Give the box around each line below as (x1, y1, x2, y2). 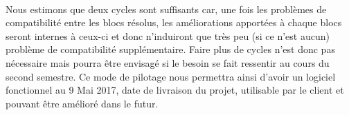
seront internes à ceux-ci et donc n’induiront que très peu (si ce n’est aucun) (6, 28, 330, 43)
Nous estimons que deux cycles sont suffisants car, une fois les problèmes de (6, 1, 327, 16)
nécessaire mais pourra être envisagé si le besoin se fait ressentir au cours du (6, 55, 330, 70)
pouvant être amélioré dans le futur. (6, 96, 159, 110)
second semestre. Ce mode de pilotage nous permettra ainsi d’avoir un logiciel (6, 69, 336, 83)
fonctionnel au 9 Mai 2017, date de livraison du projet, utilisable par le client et (6, 83, 344, 97)
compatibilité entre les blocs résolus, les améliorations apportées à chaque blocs (6, 15, 342, 30)
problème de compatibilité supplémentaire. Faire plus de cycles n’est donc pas (6, 42, 335, 56)
